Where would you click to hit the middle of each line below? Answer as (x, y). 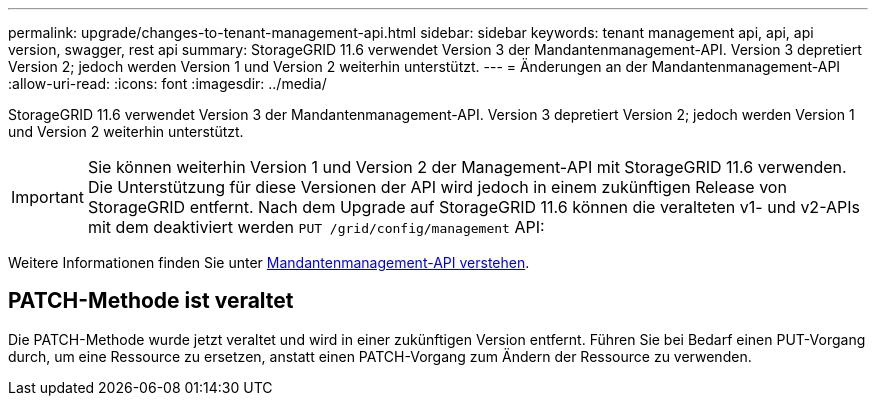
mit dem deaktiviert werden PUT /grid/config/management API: (316, 227)
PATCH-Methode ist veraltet (151, 301)
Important (47, 197)
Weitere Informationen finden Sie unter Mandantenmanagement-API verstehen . (269, 262)
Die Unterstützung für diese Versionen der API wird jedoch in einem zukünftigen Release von (437, 187)
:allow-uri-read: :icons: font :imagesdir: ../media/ (167, 83)
